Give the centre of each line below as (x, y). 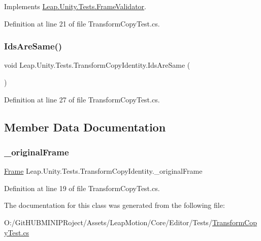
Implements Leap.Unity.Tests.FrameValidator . (75, 6)
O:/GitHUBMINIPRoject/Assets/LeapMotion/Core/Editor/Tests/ (108, 222)
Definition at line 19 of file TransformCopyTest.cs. (82, 188)
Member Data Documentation (85, 127)
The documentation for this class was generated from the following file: (115, 205)
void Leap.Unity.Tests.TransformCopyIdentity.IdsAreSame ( (97, 65)
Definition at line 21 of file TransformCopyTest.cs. (82, 23)
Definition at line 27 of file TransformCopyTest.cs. (82, 99)
